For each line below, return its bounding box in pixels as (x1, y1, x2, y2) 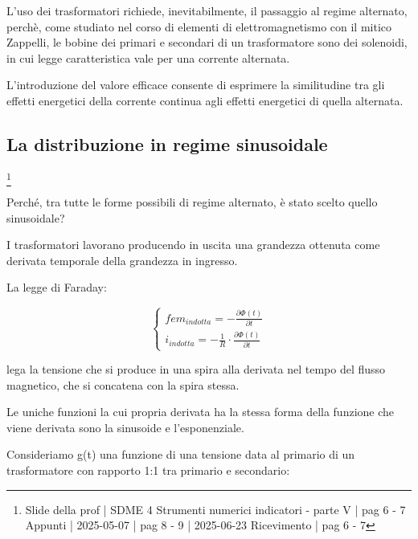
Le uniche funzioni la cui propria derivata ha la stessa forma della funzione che (6, 403, 395, 420)
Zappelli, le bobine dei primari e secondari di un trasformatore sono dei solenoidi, (6, 34, 408, 51)
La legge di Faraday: (6, 279, 107, 296)
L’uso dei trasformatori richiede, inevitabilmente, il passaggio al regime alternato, (6, 2, 408, 18)
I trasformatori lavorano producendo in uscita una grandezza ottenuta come (6, 236, 380, 253)
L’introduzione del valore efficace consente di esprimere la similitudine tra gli (6, 76, 385, 93)
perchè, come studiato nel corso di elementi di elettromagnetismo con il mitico (6, 18, 392, 35)
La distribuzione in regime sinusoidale (6, 131, 328, 156)
